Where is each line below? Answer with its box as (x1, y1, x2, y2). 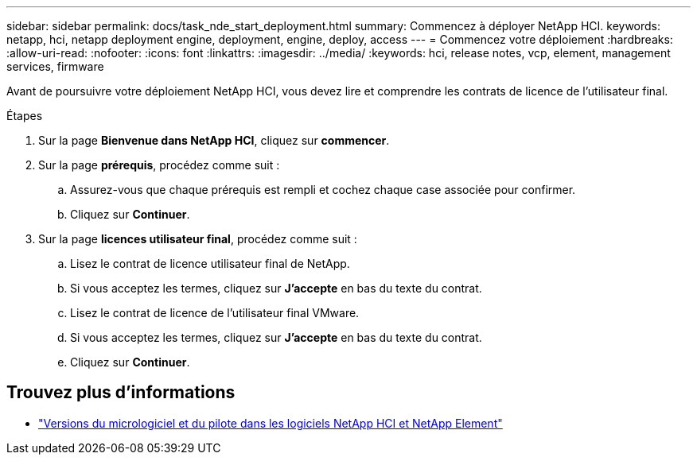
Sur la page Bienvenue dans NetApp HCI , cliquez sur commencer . (38, 134, 390, 147)
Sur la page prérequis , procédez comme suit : (38, 158, 280, 172)
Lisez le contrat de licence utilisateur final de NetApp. (70, 257, 350, 270)
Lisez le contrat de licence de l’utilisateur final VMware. (70, 306, 360, 320)
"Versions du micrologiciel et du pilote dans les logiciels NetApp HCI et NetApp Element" (38, 416, 503, 430)
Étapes (6, 109, 43, 122)
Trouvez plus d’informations (6, 382, 236, 403)
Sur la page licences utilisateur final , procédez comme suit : (38, 232, 357, 246)
